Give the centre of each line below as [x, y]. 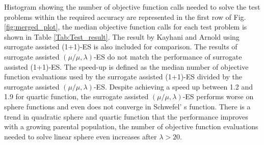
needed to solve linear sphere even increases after [81, 136]
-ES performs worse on [218, 96]
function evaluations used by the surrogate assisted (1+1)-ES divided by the [123, 77]
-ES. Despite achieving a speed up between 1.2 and [173, 86]
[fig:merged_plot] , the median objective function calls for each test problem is [126, 27]
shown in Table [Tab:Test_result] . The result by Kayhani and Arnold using [122, 36]
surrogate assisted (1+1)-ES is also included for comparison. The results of [121, 47]
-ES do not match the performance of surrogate [168, 56]
